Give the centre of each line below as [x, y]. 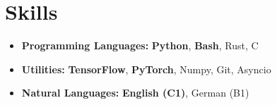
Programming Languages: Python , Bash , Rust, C [140, 45]
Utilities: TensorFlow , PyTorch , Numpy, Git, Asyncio [146, 69]
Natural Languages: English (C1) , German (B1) [135, 93]
